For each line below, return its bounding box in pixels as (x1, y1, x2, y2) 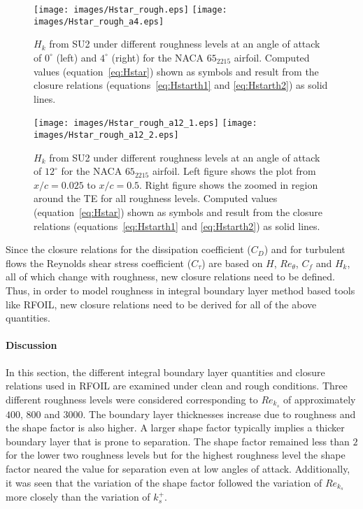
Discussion (6, 338, 57, 352)
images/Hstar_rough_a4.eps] (34, 16, 164, 27)
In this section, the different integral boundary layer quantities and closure (6, 364, 325, 379)
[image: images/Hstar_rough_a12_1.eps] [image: (34, 118, 257, 129)
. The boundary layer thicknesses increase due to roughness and (83, 406, 356, 421)
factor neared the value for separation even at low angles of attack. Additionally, (6, 461, 350, 475)
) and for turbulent (264, 242, 346, 257)
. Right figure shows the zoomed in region (139, 177, 318, 192)
